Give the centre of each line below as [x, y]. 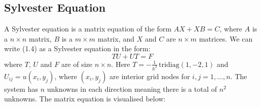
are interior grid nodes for [150, 76]
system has [21, 88]
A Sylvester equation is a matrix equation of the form [88, 29]
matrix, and [116, 38]
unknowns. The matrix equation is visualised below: [85, 99]
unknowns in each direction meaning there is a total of [132, 88]
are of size [77, 64]
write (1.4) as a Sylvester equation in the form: [77, 48]
